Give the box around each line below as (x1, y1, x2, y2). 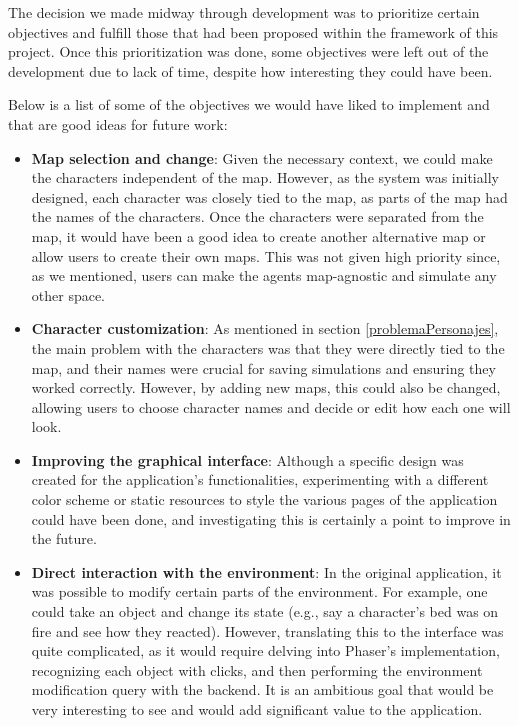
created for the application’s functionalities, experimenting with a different (31, 469, 489, 490)
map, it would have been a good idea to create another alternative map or (31, 225, 486, 246)
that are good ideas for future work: (8, 113, 228, 134)
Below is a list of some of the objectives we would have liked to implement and (8, 94, 490, 115)
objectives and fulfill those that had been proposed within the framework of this (8, 21, 499, 42)
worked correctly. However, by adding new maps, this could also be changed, (31, 377, 501, 398)
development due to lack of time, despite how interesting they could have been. (8, 60, 493, 81)
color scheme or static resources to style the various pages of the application (31, 489, 498, 510)
